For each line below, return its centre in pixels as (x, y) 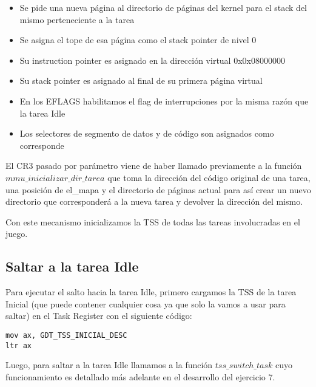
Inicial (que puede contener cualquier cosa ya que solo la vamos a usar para (146, 303)
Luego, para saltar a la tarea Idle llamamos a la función (109, 365)
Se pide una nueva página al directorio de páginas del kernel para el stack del (163, 7)
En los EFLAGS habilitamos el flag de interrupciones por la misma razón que (164, 101)
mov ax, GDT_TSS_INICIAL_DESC (66, 335)
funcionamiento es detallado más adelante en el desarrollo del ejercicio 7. (140, 376)
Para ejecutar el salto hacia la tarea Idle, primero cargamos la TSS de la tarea (151, 292)
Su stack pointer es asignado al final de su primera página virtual (141, 80)
